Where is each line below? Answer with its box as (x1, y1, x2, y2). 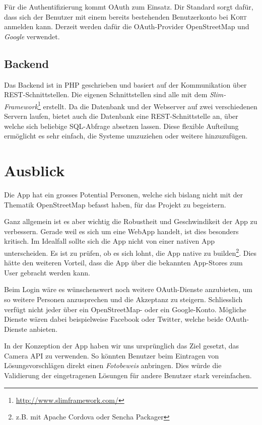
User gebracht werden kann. (4, 267, 90, 277)
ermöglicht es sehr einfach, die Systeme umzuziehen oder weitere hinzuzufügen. (4, 130, 248, 141)
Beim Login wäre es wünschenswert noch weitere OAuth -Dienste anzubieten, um (4, 284, 252, 295)
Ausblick (4, 160, 65, 180)
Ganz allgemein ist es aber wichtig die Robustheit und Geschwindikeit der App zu (4, 216, 257, 227)
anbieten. (29, 323, 58, 334)
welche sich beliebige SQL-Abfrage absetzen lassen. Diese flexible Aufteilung (4, 120, 239, 131)
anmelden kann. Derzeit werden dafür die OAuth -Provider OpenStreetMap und (4, 21, 249, 32)
